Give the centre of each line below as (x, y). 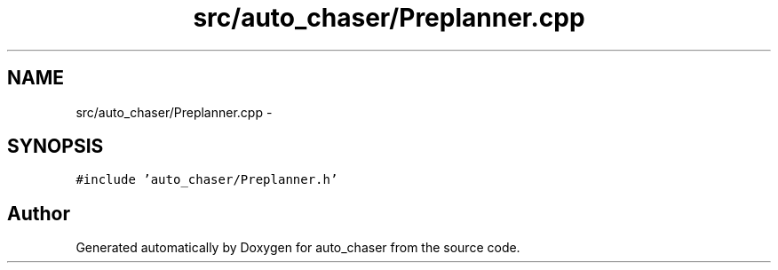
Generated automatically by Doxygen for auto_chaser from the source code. (298, 248)
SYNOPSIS (56, 147)
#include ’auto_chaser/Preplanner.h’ (207, 180)
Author (39, 213)
